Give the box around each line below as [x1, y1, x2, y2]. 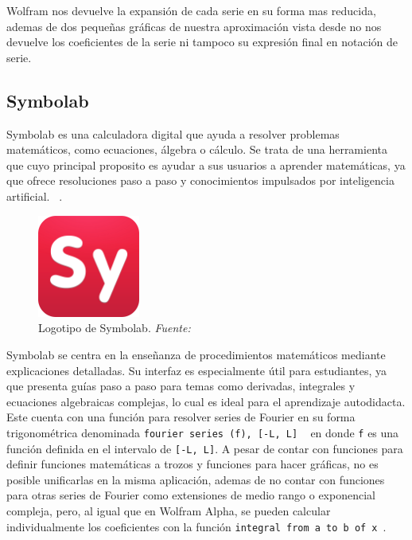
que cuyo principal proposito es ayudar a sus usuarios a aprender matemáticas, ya [6, 156, 406, 173]
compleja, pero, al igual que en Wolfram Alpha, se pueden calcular [6, 502, 331, 518]
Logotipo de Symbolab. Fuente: [38, 319, 191, 336]
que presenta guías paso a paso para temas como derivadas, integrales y [6, 378, 356, 394]
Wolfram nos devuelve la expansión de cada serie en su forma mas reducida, [6, 2, 376, 18]
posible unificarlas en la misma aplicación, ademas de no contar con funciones [6, 471, 385, 487]
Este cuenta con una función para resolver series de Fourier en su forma [6, 409, 356, 425]
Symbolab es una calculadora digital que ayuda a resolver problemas [6, 125, 340, 142]
